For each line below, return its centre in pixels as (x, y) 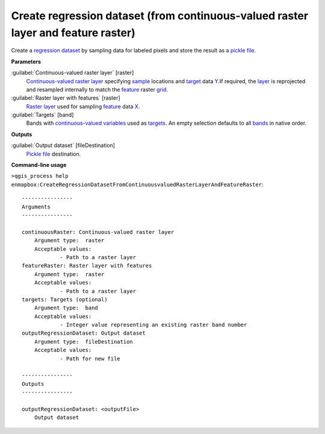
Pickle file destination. (54, 154)
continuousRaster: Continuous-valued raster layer (98, 232)
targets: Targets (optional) (65, 299)
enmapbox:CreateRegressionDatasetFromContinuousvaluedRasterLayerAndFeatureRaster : (137, 184)
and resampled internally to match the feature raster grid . (97, 89)
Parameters (26, 61)
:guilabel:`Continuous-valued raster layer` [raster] (73, 73)
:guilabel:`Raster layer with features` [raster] (66, 98)
